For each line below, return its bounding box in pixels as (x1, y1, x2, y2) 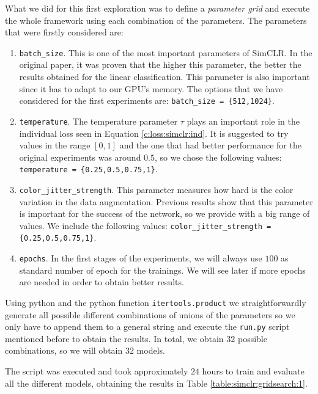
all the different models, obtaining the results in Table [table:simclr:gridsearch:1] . (5, 376, 308, 389)
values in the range (19, 139, 91, 151)
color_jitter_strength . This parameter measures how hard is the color (19, 183, 294, 195)
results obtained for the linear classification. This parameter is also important (19, 70, 310, 83)
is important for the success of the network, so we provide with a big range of (19, 207, 310, 220)
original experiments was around (19, 150, 141, 163)
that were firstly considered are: (5, 26, 124, 38)
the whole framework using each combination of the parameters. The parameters (5, 13, 307, 26)
